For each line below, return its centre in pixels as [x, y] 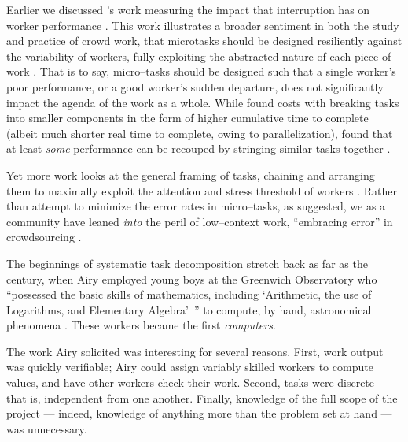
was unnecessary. [47, 428]
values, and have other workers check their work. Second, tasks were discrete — [198, 383]
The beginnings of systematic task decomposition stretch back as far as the [187, 263]
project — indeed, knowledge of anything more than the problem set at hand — [199, 413]
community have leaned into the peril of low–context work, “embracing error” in [200, 221]
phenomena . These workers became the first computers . [141, 325]
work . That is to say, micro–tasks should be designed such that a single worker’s [201, 71]
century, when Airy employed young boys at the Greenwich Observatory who [192, 279]
